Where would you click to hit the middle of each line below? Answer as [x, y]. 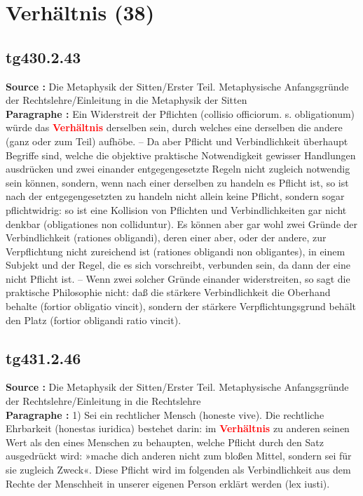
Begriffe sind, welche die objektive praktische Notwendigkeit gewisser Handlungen [181, 155]
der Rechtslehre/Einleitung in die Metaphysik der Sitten [126, 100]
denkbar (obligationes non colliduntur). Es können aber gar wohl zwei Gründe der [182, 223]
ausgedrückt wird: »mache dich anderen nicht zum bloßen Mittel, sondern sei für [179, 456]
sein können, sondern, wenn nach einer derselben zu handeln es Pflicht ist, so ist [177, 182]
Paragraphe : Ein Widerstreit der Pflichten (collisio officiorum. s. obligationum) [180, 113]
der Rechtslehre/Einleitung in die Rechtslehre [103, 401]
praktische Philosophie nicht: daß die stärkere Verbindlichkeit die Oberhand [168, 292]
